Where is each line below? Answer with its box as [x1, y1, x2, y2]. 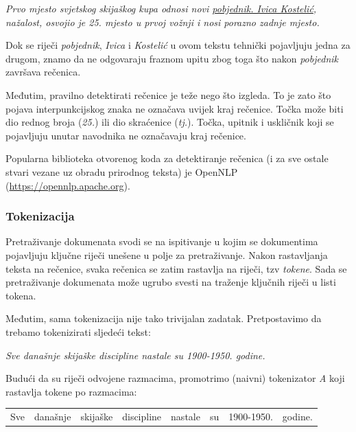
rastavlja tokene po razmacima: [5, 384, 137, 398]
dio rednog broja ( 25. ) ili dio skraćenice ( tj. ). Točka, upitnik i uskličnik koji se [5, 115, 334, 129]
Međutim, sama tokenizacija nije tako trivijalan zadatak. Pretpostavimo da [5, 311, 322, 326]
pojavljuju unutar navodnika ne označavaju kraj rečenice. [5, 128, 246, 142]
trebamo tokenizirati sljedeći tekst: [5, 324, 151, 339]
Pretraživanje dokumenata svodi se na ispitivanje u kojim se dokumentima [5, 234, 318, 249]
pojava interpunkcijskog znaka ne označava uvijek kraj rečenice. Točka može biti [5, 101, 344, 115]
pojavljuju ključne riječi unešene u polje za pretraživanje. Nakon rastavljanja [5, 247, 328, 262]
